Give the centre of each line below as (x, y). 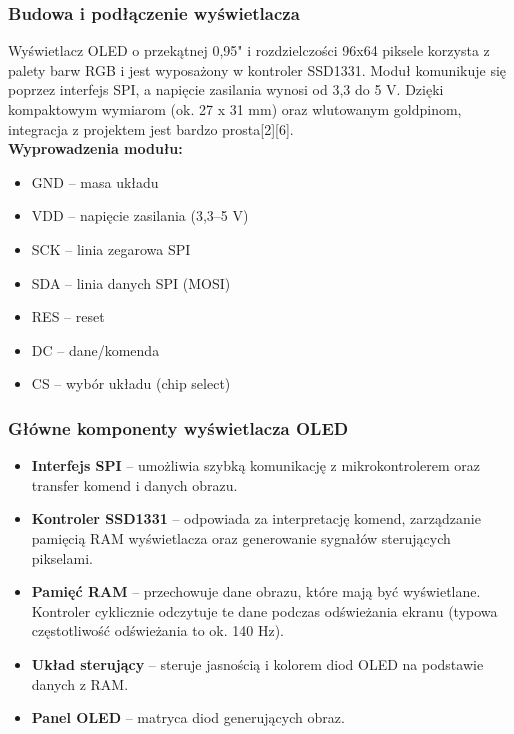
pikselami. (62, 557)
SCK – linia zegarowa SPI (111, 248)
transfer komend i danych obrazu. (134, 484)
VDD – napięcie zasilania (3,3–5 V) (140, 215)
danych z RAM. (80, 683)
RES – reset (68, 316)
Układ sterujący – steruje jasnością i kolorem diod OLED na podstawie (257, 663)
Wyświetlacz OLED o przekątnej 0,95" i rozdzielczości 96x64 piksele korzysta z (249, 50)
